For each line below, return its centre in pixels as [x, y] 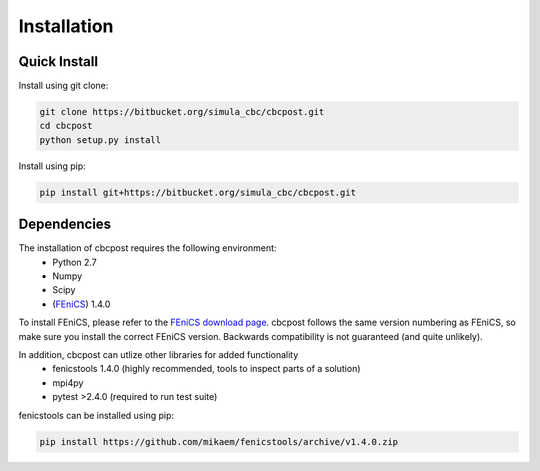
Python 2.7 [74, 262]
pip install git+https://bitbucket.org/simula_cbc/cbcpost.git [198, 192]
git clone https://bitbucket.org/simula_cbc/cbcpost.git [182, 112]
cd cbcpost [66, 126]
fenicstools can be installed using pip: [96, 415]
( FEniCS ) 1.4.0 [81, 304]
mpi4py [68, 382]
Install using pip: [52, 166]
